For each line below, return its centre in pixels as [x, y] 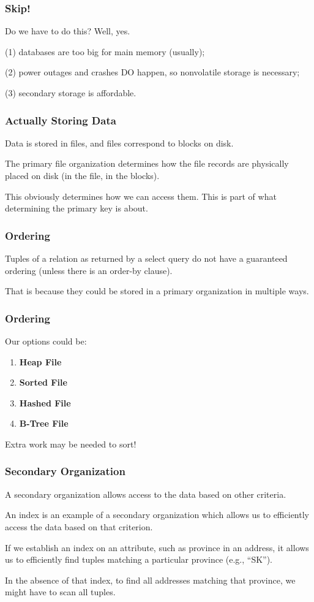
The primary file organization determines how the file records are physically [147, 163]
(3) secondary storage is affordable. [71, 93]
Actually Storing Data [61, 120]
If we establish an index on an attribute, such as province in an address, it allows [157, 547]
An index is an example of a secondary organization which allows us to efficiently [157, 515]
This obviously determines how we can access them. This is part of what [141, 196]
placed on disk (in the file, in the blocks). [82, 175]
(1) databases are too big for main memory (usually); [105, 51]
